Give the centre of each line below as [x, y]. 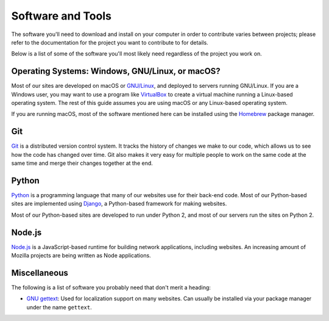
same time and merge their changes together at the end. [82, 163]
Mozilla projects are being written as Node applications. [81, 256]
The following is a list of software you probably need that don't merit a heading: [111, 287]
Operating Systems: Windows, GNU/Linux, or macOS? [116, 71]
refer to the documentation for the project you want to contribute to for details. [110, 42]
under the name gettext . [59, 307]
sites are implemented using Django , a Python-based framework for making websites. [119, 204]
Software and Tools [62, 16]
